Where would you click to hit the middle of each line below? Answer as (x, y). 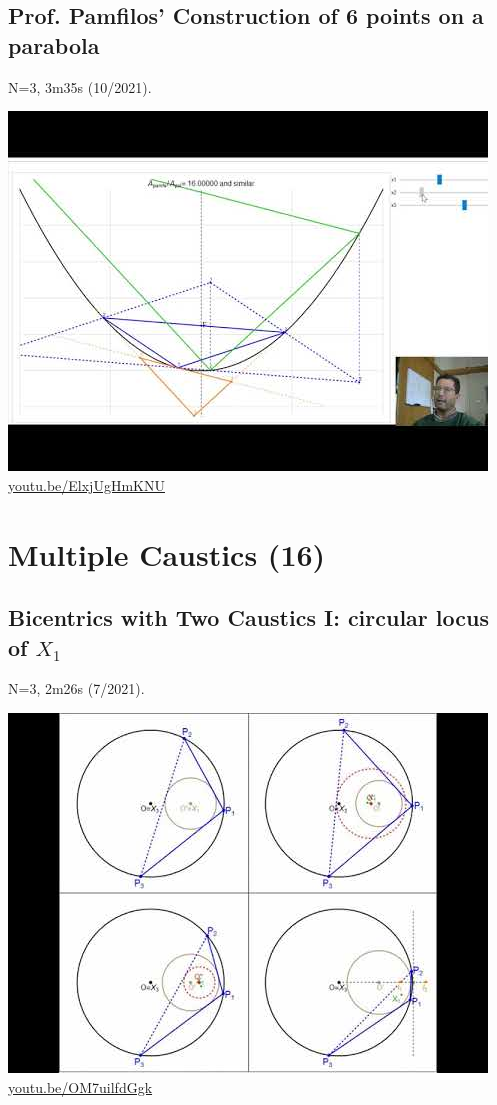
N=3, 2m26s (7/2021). (76, 688)
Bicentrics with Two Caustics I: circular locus (248, 617)
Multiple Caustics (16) (167, 553)
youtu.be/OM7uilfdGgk (80, 1086)
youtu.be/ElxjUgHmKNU (86, 484)
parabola (54, 44)
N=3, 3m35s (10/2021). (80, 86)
